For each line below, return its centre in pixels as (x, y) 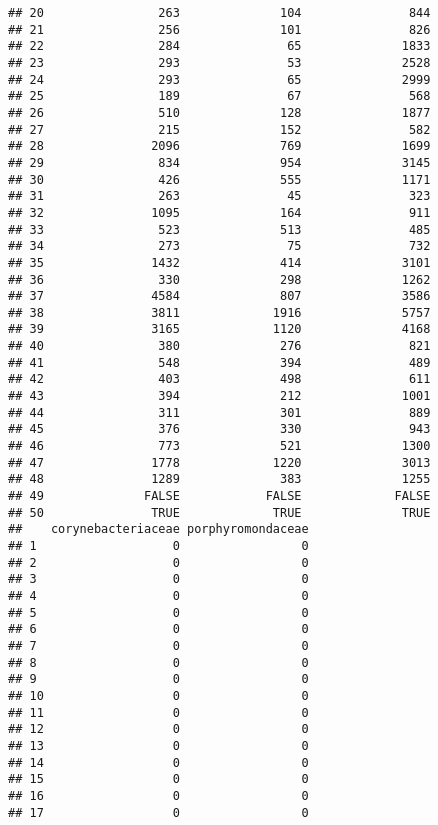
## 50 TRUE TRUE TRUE (219, 512)
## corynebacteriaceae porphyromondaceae (158, 529)
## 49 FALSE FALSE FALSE (219, 496)
